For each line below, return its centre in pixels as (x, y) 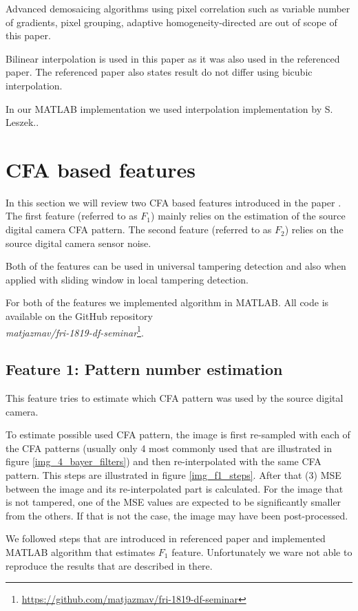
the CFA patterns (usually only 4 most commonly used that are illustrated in (169, 448)
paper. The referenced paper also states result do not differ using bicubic (159, 72)
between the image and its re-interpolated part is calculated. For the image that (175, 488)
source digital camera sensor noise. (78, 243)
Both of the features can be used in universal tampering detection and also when (176, 266)
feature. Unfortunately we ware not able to (262, 552)
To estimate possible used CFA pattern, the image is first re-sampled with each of (178, 435)
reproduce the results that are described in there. (109, 565)
